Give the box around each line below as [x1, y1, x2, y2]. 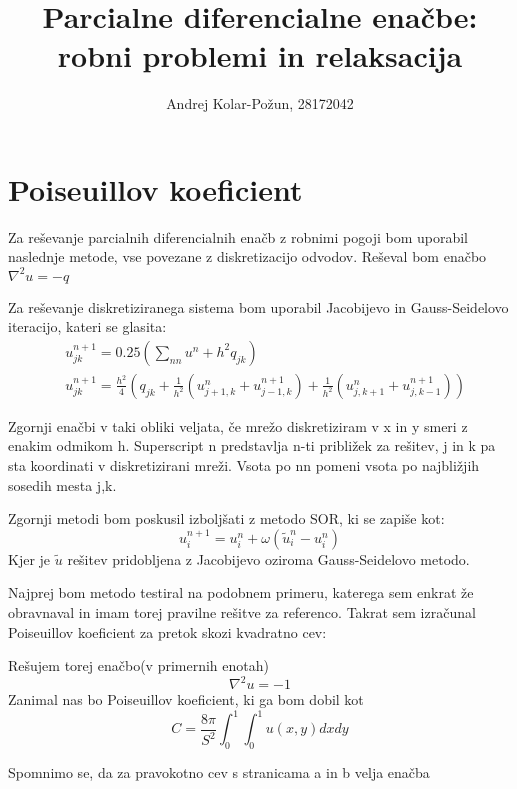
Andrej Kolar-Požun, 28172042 [166, 93, 354, 114]
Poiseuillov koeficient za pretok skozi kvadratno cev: [8, 621, 327, 642]
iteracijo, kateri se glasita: [8, 316, 167, 337]
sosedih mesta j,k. [8, 474, 117, 495]
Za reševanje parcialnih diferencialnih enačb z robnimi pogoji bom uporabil [8, 226, 469, 247]
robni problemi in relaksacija [57, 35, 463, 76]
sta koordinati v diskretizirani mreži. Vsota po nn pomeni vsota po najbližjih [8, 454, 480, 475]
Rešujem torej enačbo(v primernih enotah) [8, 655, 269, 676]
